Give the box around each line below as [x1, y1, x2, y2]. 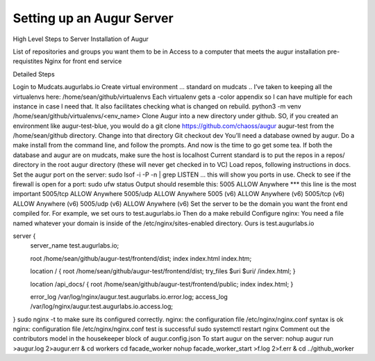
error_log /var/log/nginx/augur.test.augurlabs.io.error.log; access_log [30, 292, 228, 300]
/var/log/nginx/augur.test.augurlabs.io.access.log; [30, 303, 174, 311]
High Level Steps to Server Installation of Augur [12, 35, 149, 43]
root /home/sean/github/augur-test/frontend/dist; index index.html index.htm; [30, 254, 252, 262]
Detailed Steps [12, 70, 55, 78]
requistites [12, 57, 43, 65]
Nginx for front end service [44, 57, 122, 65]
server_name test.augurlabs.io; [30, 241, 119, 250]
